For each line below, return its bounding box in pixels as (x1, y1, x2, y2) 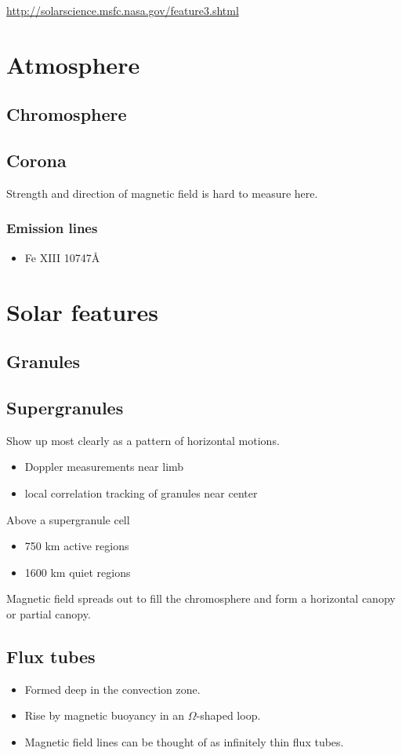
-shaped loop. (196, 707, 261, 724)
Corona (6, 148, 67, 173)
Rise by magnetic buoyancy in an (24, 707, 185, 724)
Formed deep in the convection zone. (24, 680, 201, 697)
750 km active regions (24, 538, 129, 554)
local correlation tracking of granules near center (24, 484, 258, 501)
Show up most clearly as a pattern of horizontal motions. (6, 432, 280, 448)
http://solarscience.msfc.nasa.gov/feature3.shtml (6, 2, 239, 18)
